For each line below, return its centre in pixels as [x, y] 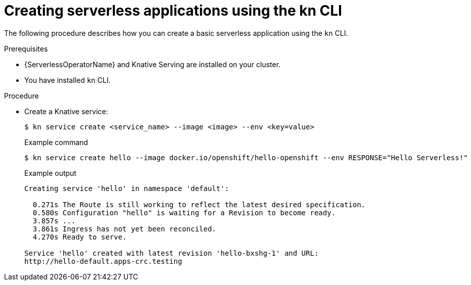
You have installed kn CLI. [68, 80]
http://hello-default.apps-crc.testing [103, 261]
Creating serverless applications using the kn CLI [173, 11]
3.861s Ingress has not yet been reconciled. [124, 229]
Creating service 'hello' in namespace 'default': [127, 188]
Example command [56, 142]
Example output [50, 173]
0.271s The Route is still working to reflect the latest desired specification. [199, 204]
